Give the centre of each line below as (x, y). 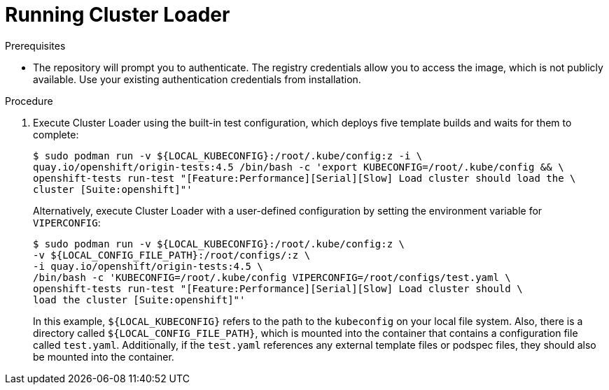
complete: (56, 134)
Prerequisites (35, 45)
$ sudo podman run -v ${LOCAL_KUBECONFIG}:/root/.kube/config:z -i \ (228, 156)
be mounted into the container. (104, 356)
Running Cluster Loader (118, 15)
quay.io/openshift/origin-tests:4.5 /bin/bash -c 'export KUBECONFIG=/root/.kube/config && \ (299, 167)
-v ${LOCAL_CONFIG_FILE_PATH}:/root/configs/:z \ (172, 255)
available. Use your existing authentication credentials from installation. (197, 79)
